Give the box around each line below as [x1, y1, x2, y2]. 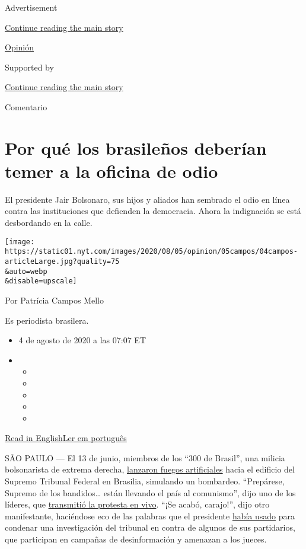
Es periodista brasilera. [5, 314, 89, 326]
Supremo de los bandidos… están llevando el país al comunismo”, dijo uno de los [5, 486, 296, 499]
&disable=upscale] [5, 277, 77, 286]
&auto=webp [5, 267, 47, 276]
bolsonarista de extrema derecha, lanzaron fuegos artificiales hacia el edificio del [5, 463, 295, 475]
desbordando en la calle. [5, 216, 93, 229]
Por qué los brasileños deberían [5, 135, 267, 159]
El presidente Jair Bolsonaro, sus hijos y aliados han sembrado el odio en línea [5, 193, 290, 205]
